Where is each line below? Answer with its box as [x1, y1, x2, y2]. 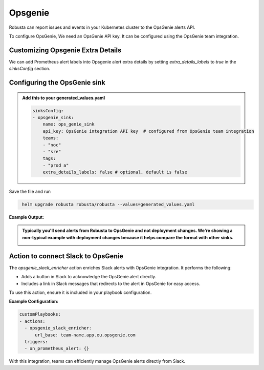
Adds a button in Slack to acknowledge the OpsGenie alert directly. [21, 274, 156, 280]
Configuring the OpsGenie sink [9, 79, 106, 87]
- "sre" [43, 149, 61, 154]
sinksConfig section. [9, 66, 51, 72]
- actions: [19, 318, 45, 324]
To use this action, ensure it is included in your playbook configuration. [9, 289, 152, 295]
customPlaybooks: [19, 311, 61, 317]
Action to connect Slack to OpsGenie [9, 252, 124, 260]
